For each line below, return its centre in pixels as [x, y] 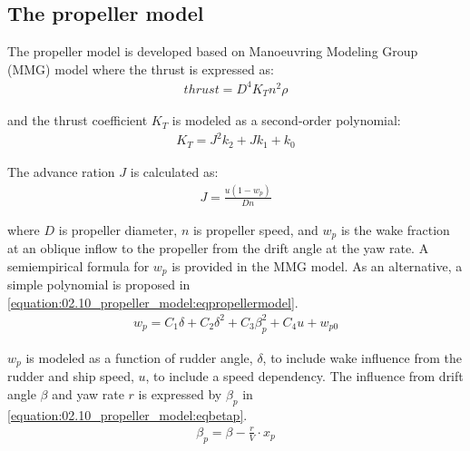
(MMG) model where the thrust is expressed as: [141, 69]
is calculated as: [174, 171]
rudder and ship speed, [71, 376]
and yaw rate [88, 393]
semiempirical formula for [78, 265]
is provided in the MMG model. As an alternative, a [317, 265]
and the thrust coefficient [78, 120]
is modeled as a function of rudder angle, [139, 357]
